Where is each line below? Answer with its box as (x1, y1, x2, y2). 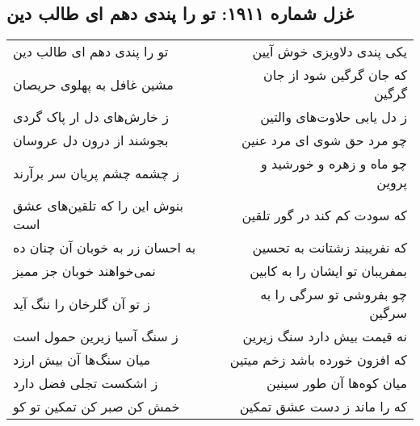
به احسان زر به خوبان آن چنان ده (13, 238, 196, 257)
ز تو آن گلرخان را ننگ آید (13, 294, 150, 313)
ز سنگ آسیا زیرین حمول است (13, 327, 178, 346)
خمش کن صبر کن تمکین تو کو (13, 397, 180, 416)
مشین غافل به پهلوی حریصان (13, 74, 174, 94)
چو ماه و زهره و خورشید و (260, 154, 407, 173)
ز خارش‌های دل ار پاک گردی (13, 107, 169, 127)
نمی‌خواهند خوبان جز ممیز (13, 261, 156, 281)
